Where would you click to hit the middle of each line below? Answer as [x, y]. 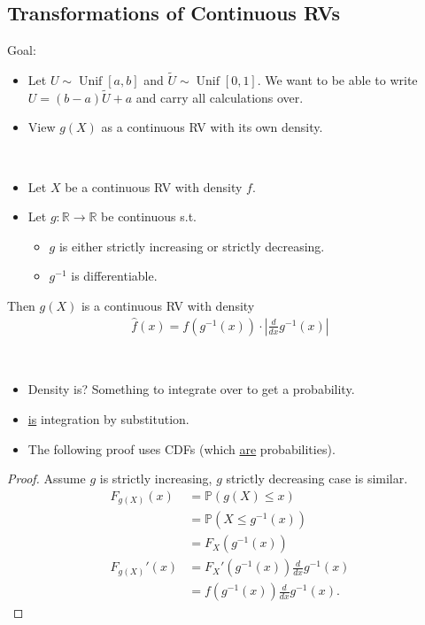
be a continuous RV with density [154, 186]
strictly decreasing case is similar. [317, 478]
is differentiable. [114, 276]
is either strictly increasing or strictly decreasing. [192, 246]
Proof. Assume [46, 478]
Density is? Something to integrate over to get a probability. [191, 389]
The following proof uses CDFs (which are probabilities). [182, 448]
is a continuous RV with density [168, 305]
